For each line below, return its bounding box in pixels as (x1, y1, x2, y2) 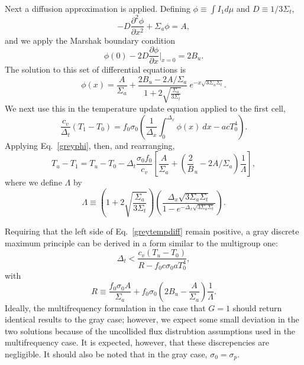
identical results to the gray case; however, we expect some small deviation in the (5, 313, 299, 325)
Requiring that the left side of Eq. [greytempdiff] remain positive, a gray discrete (5, 224, 299, 237)
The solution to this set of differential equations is (5, 63, 186, 76)
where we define (5, 176, 62, 188)
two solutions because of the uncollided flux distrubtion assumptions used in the (5, 324, 296, 337)
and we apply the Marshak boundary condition (5, 34, 175, 46)
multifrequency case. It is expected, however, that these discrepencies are (5, 336, 269, 348)
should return (232, 301, 282, 314)
